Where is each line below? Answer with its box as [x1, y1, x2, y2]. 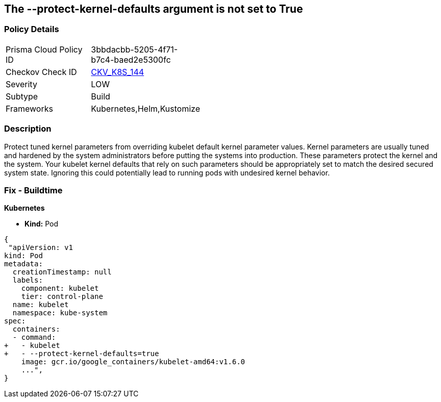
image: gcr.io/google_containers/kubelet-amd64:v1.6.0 [21, 358, 246, 366]
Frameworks [6, 103, 53, 114]
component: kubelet [21, 284, 99, 293]
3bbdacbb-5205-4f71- [91, 44, 178, 55]
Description [4, 123, 52, 134]
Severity [6, 79, 37, 89]
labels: [12, 276, 43, 285]
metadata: [4, 260, 43, 268]
